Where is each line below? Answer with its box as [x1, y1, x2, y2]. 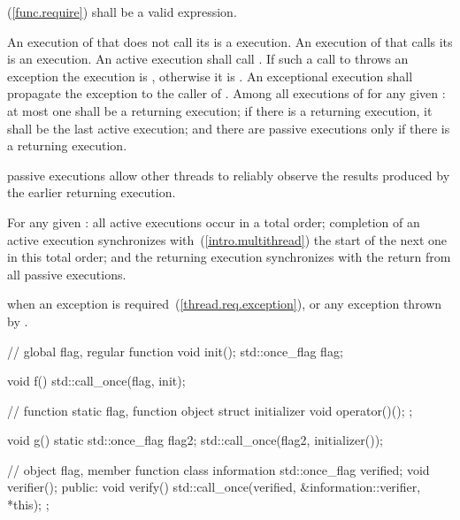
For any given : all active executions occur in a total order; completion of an [7, 212, 420, 231]
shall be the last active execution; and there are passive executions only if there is [7, 119, 450, 137]
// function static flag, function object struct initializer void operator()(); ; [7, 401, 413, 419]
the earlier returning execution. [7, 183, 176, 202]
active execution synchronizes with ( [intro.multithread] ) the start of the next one [7, 230, 448, 249]
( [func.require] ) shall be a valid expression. [7, 3, 237, 20]
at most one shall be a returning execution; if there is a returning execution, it [7, 101, 433, 119]
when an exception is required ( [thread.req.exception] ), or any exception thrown [7, 294, 442, 313]
